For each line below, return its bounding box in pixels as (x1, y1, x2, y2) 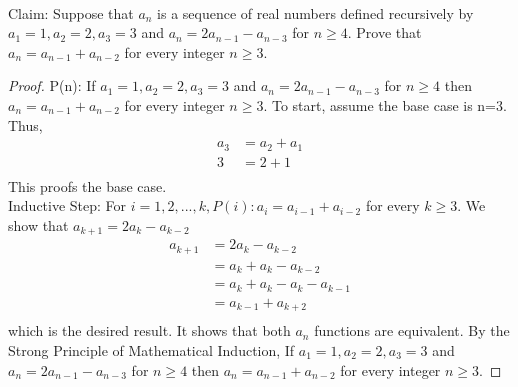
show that (8, 214, 69, 235)
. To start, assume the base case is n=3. (263, 94, 507, 115)
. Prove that (347, 22, 422, 43)
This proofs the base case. (8, 175, 167, 196)
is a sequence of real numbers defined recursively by (157, 2, 474, 23)
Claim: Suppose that (8, 2, 134, 23)
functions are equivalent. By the (314, 320, 510, 341)
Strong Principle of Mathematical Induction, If (8, 339, 295, 360)
